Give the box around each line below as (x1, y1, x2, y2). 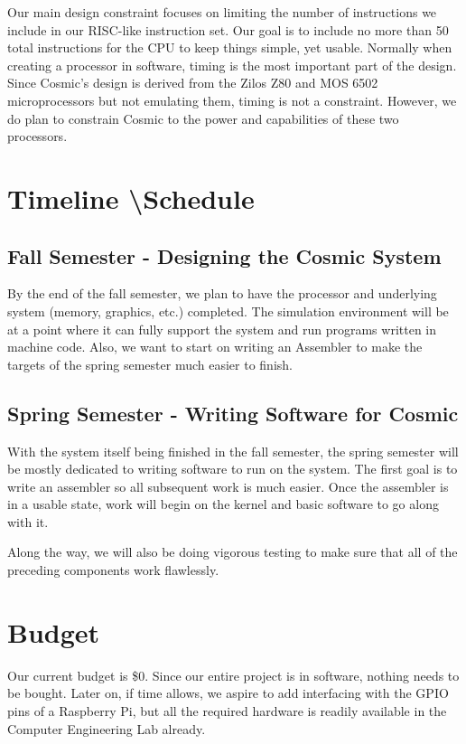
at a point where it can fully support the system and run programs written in (7, 319, 437, 338)
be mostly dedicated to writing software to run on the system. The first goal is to (7, 459, 458, 478)
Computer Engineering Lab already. (7, 719, 206, 738)
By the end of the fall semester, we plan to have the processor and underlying (7, 284, 437, 303)
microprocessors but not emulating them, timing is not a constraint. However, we (7, 90, 457, 109)
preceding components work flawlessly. (7, 560, 219, 579)
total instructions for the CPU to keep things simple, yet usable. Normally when (7, 38, 452, 57)
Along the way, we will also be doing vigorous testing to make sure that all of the (7, 542, 458, 561)
